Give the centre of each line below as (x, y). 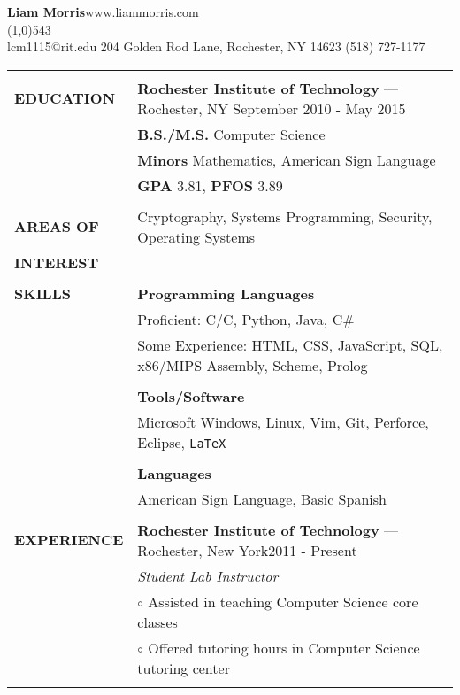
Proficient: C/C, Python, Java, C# (246, 319)
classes (157, 622)
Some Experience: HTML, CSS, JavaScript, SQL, (290, 344)
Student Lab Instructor (208, 575)
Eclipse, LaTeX (182, 442)
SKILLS (42, 293)
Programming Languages (226, 293)
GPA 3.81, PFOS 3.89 (210, 185)
